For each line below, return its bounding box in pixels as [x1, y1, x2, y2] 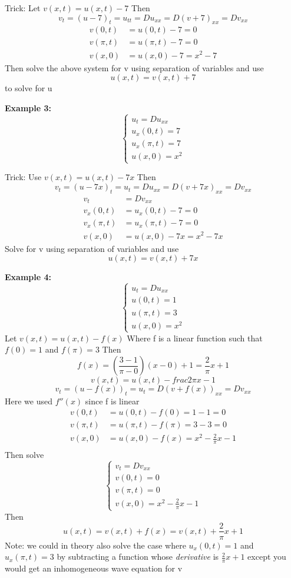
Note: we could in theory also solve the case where [5, 539, 186, 551]
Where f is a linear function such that [127, 331, 263, 344]
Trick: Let [5, 2, 41, 14]
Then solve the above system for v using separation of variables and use [5, 61, 264, 74]
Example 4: [5, 271, 51, 283]
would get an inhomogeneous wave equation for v [5, 562, 183, 574]
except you [247, 550, 286, 563]
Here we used [5, 394, 52, 407]
